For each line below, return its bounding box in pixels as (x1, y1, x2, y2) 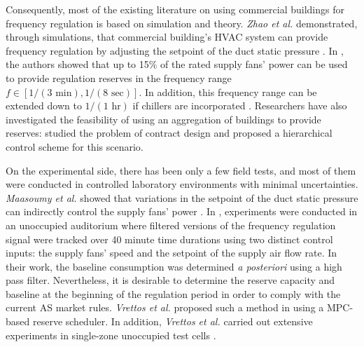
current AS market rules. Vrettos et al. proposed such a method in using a (6, 300, 324, 315)
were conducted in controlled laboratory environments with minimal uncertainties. (6, 177, 358, 191)
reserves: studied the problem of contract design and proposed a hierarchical (6, 125, 332, 140)
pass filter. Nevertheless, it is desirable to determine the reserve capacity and (6, 273, 335, 287)
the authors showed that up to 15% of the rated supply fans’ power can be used (6, 57, 348, 72)
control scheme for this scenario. (6, 139, 143, 154)
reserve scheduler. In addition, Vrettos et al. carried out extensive (32, 314, 313, 329)
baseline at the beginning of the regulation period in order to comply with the (6, 286, 341, 301)
